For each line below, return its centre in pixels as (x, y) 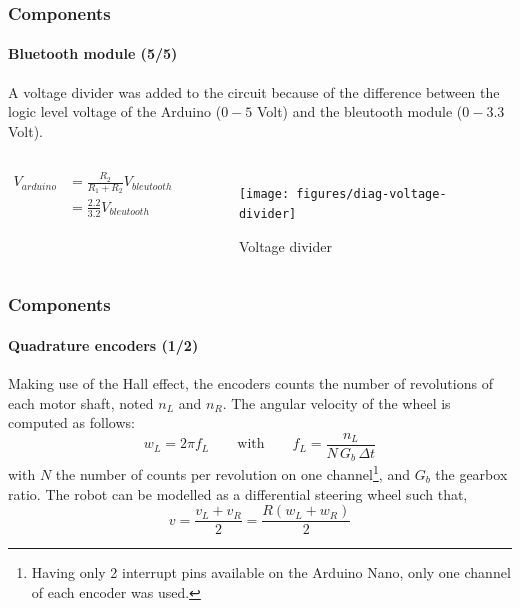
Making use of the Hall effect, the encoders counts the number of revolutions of (250, 382)
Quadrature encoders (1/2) (103, 344)
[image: (264, 194)
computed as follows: (71, 422)
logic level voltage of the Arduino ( (115, 111)
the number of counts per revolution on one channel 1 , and (232, 472)
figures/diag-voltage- (371, 194)
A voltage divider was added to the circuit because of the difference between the (254, 91)
